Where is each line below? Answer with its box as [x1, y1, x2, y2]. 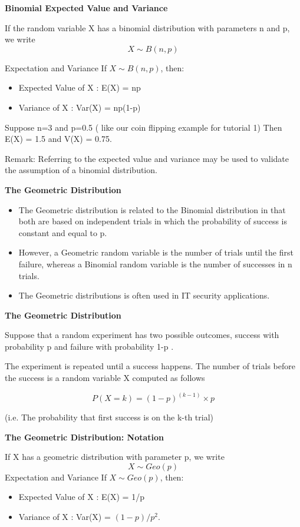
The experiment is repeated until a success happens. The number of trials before [5, 360, 295, 372]
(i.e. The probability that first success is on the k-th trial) [5, 411, 214, 423]
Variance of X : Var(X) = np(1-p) [18, 101, 141, 113]
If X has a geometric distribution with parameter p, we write [5, 450, 225, 463]
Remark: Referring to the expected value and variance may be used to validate [5, 152, 289, 164]
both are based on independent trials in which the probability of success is [18, 215, 288, 227]
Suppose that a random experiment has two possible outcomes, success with [5, 329, 279, 341]
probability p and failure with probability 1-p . [5, 340, 174, 352]
